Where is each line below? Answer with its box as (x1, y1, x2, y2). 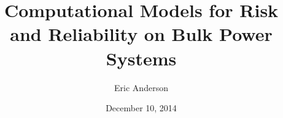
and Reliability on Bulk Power (10, 21, 273, 46)
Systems (106, 45, 177, 70)
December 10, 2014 (106, 101, 177, 114)
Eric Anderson (114, 81, 168, 94)
